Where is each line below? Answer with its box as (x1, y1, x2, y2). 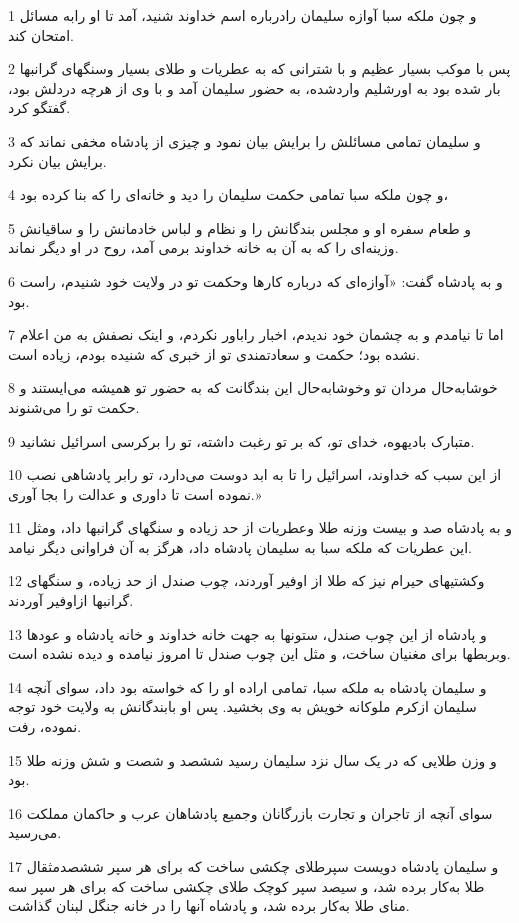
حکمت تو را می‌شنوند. (8, 396, 140, 417)
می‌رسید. (8, 822, 62, 843)
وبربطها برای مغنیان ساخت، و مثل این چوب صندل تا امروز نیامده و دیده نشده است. (8, 643, 511, 664)
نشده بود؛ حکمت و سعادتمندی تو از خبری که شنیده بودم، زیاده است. (8, 343, 421, 364)
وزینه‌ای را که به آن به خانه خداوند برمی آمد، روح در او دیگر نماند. (8, 237, 399, 258)
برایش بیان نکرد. (8, 150, 107, 171)
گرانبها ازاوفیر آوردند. (8, 590, 134, 611)
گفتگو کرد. (8, 97, 71, 118)
